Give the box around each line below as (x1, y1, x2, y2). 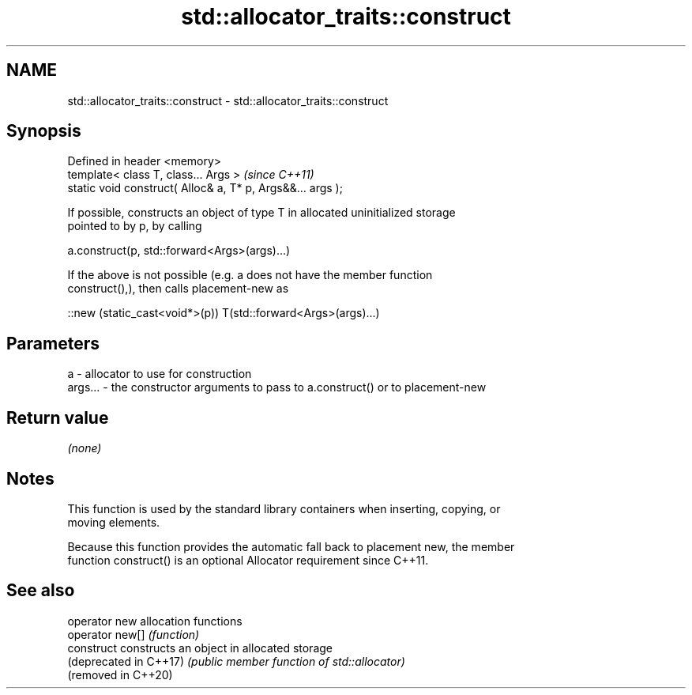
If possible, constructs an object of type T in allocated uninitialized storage (67, 206, 456, 220)
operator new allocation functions (67, 614, 243, 628)
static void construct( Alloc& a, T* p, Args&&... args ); (67, 181, 343, 195)
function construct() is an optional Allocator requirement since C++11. (67, 553, 429, 567)
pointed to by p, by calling (67, 219, 202, 233)
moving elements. (67, 515, 160, 529)
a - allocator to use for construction (67, 367, 252, 381)
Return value (6, 407, 109, 428)
